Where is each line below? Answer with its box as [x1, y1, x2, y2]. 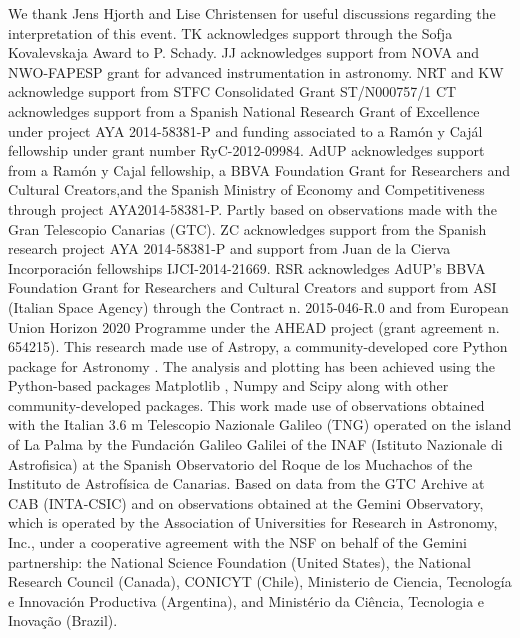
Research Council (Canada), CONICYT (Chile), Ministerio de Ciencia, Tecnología [8, 571, 512, 592]
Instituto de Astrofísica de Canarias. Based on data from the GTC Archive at [8, 473, 485, 494]
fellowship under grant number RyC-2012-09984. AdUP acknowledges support [8, 140, 485, 161]
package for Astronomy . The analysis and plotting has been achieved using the [8, 355, 495, 376]
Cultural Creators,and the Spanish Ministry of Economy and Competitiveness [8, 179, 485, 200]
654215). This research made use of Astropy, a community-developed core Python [8, 336, 508, 357]
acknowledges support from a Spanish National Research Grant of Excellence [8, 100, 480, 121]
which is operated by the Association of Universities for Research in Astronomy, [8, 512, 498, 533]
